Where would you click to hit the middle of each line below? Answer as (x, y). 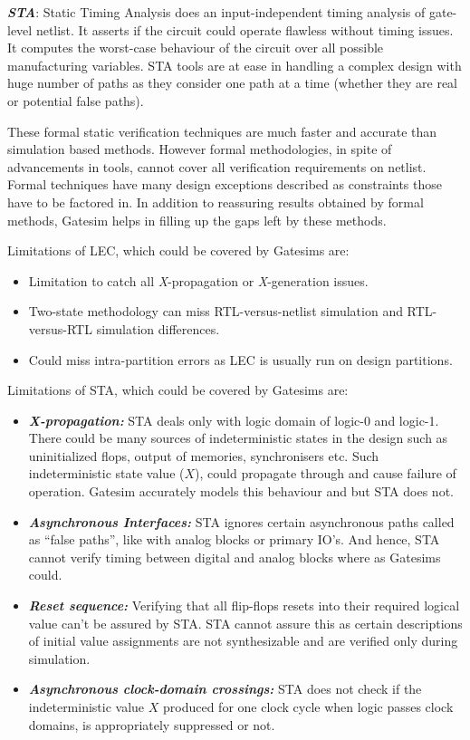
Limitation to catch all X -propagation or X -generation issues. (198, 280)
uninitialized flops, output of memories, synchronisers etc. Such (204, 455)
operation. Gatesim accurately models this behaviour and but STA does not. (241, 491)
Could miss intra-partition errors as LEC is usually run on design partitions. (240, 359)
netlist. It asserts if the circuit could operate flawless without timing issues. (245, 29)
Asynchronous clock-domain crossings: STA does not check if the (225, 689)
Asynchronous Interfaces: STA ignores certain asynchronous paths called (241, 521)
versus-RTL (60, 328)
